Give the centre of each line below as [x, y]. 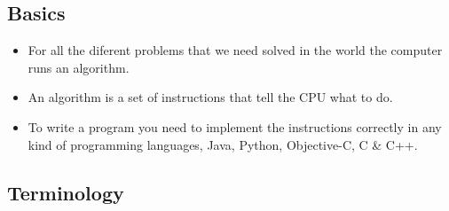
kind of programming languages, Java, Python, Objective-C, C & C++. [223, 144]
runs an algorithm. [79, 67]
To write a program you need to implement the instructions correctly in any [235, 126]
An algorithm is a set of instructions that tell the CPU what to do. [210, 97]
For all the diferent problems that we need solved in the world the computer [235, 50]
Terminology [66, 192]
